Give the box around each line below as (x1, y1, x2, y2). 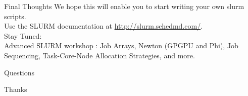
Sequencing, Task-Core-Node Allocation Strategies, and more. (4, 50, 195, 60)
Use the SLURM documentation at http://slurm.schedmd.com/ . (4, 21, 203, 31)
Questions (4, 67, 35, 77)
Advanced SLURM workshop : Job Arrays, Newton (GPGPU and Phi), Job (4, 40, 238, 51)
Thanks (4, 84, 27, 94)
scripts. (4, 11, 26, 21)
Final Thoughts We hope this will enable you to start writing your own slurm (4, 1, 244, 11)
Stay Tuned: (4, 30, 42, 41)
